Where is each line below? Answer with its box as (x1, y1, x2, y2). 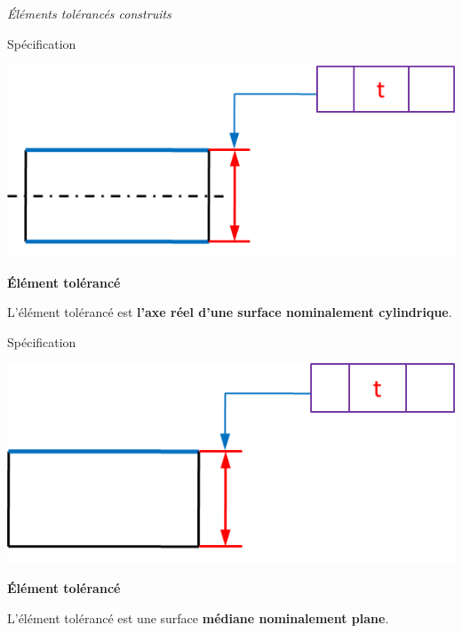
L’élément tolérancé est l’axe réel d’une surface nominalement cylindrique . (7, 303, 452, 321)
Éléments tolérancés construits (7, 4, 171, 22)
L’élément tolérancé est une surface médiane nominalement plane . (7, 608, 389, 627)
